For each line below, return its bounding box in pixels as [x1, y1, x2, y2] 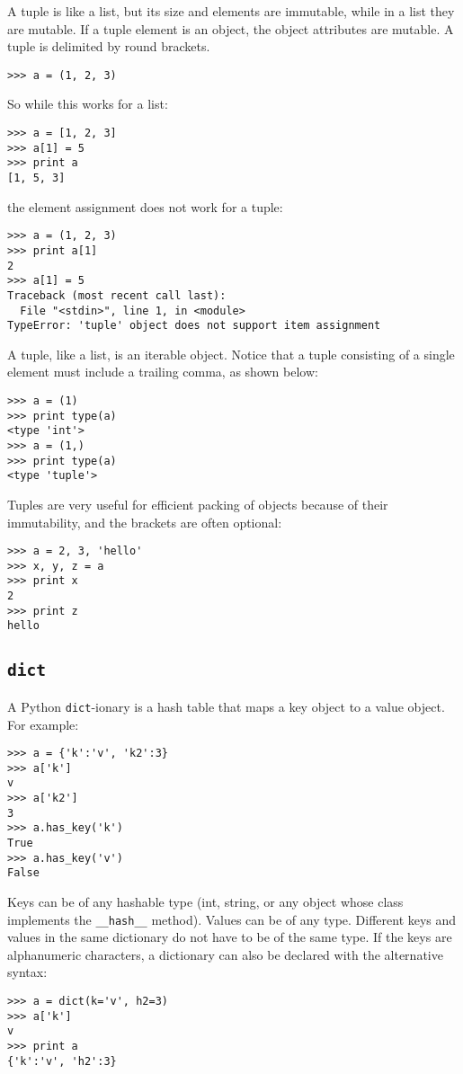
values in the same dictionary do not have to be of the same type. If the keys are [7, 928, 452, 946]
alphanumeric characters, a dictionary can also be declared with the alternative [7, 945, 443, 963]
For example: [7, 715, 79, 733]
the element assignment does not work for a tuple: [7, 197, 283, 216]
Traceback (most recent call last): [7, 288, 227, 302]
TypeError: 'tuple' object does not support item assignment [7, 319, 381, 333]
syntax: [7, 963, 48, 981]
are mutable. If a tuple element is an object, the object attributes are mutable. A [7, 19, 454, 38]
